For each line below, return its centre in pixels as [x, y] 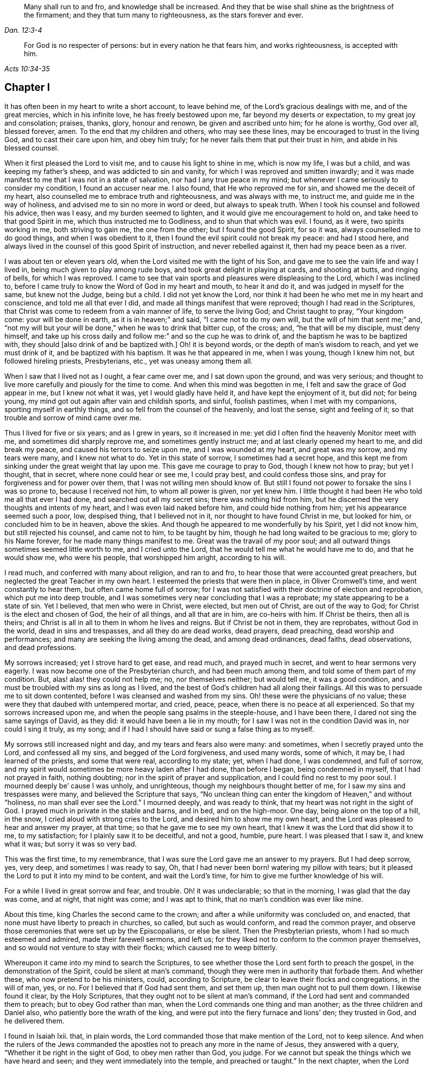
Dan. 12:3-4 [23, 30]
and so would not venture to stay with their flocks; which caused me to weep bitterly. [141, 947]
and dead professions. [41, 647]
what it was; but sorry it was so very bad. [71, 844]
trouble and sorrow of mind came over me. [73, 417]
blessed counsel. [32, 148]
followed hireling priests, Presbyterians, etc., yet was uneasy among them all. [129, 361]
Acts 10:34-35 [27, 69]
